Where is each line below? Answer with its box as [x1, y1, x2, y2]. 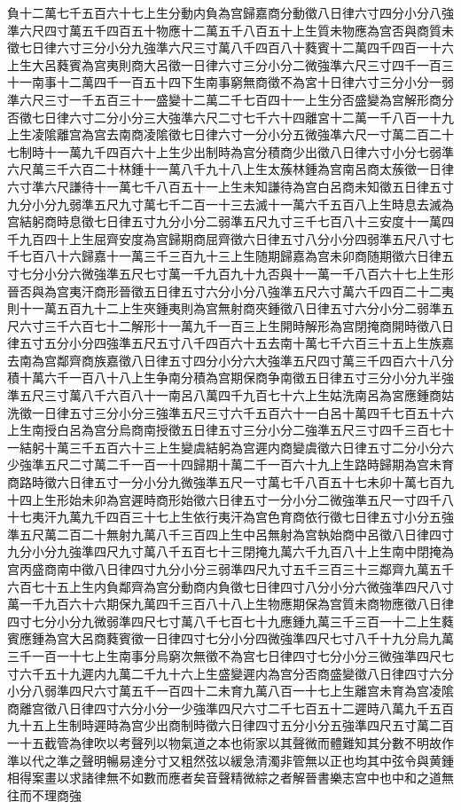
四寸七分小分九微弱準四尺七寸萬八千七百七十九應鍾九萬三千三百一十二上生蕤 [7, 611, 454, 630]
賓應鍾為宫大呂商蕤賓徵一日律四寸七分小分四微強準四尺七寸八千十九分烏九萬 [7, 629, 454, 648]
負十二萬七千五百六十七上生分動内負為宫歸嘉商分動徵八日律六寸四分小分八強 [7, 4, 454, 21]
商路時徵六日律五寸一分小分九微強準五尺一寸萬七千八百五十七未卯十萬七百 [7, 473, 441, 492]
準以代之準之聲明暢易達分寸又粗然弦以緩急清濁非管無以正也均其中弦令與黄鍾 [7, 751, 454, 769]
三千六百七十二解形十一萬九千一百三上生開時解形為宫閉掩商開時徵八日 [43, 316, 454, 334]
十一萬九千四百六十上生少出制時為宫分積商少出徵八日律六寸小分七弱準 [43, 142, 454, 161]
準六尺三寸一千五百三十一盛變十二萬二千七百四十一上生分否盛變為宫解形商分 [7, 90, 454, 108]
